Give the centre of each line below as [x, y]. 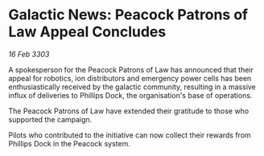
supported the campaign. [50, 119]
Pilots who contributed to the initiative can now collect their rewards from [130, 135]
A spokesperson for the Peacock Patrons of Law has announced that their [131, 69]
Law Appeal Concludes [87, 32]
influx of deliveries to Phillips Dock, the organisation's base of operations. [130, 95]
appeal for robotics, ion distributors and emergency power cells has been [130, 78]
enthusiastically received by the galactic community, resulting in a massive [132, 87]
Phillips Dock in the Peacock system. [69, 143]
